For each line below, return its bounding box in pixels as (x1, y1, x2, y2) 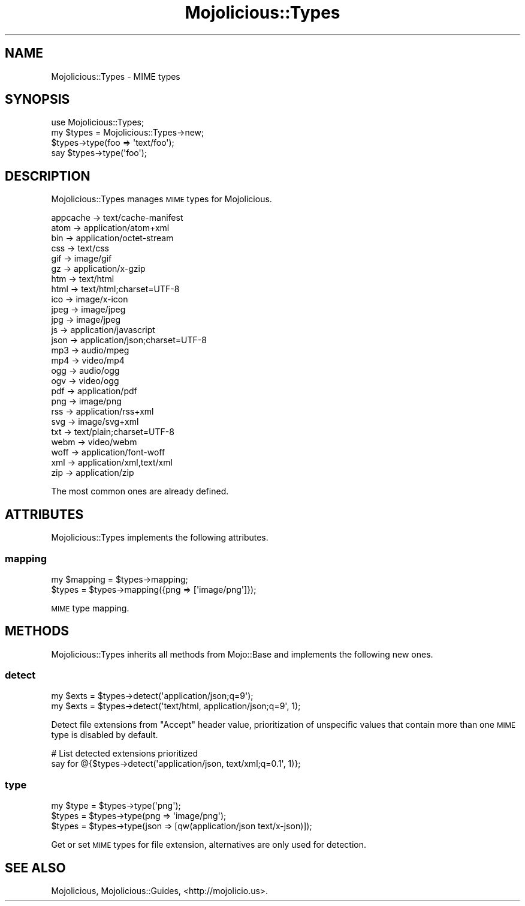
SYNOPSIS (5, 92, 70, 107)
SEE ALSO (5, 860, 66, 875)
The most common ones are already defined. (51, 486, 229, 497)
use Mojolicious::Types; (51, 117, 144, 128)
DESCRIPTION (5, 168, 90, 184)
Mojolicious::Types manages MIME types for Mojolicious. (51, 194, 272, 205)
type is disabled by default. (51, 730, 158, 740)
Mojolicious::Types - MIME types (51, 71, 180, 82)
